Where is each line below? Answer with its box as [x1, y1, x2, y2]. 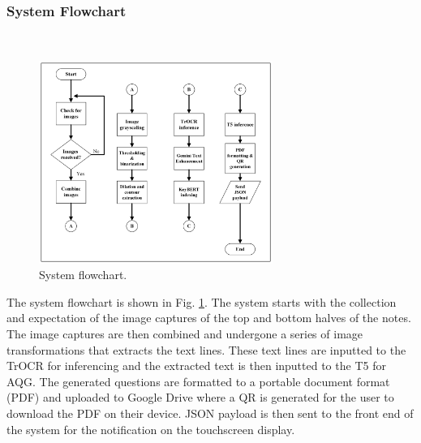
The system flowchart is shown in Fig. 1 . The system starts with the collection [6, 293, 397, 310]
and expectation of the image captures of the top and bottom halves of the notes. [6, 309, 411, 326]
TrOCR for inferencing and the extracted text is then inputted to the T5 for [6, 357, 386, 374]
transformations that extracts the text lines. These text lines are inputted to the [6, 341, 406, 358]
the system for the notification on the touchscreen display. [6, 420, 295, 437]
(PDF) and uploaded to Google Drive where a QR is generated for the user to [6, 389, 394, 406]
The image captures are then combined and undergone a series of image [6, 325, 363, 342]
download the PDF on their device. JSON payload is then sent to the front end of [6, 404, 414, 421]
